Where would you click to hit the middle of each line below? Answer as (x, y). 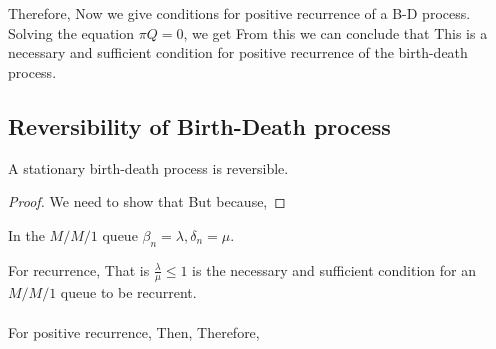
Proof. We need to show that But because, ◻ (147, 201)
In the (26, 234)
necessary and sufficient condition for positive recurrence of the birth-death (238, 52)
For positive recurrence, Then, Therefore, (134, 331)
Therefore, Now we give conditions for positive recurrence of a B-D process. (239, 13)
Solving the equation (71, 32)
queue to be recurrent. (128, 292)
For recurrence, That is (79, 269)
